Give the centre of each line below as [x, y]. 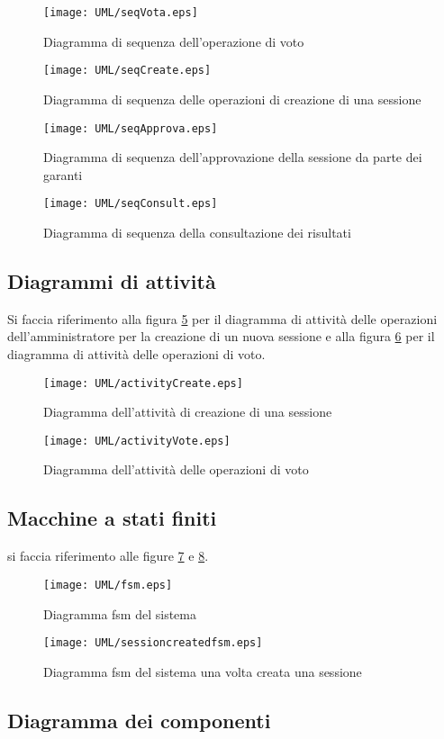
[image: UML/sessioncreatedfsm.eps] [153, 643]
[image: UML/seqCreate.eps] [127, 71]
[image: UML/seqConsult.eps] [131, 204]
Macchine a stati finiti [112, 518]
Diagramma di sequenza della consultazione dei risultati [197, 232]
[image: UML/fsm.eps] [108, 585]
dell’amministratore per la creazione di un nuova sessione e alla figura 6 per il [221, 336]
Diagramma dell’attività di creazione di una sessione [188, 412]
